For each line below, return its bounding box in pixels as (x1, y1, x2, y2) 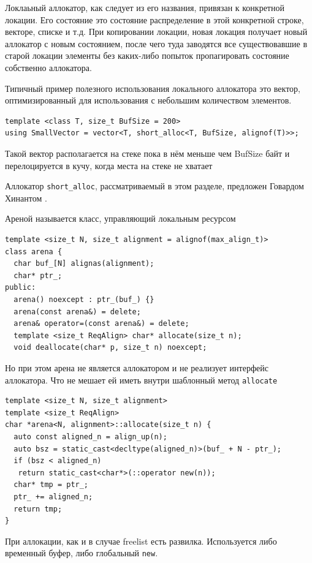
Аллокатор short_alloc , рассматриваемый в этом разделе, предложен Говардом (5, 179, 304, 192)
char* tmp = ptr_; (13, 480, 89, 489)
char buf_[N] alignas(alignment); (13, 259, 154, 268)
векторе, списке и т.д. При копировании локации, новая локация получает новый (5, 25, 308, 38)
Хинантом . (5, 191, 47, 204)
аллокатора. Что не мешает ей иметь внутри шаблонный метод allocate (5, 373, 278, 386)
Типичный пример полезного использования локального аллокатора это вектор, (5, 81, 300, 94)
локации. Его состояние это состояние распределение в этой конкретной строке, (5, 13, 304, 26)
